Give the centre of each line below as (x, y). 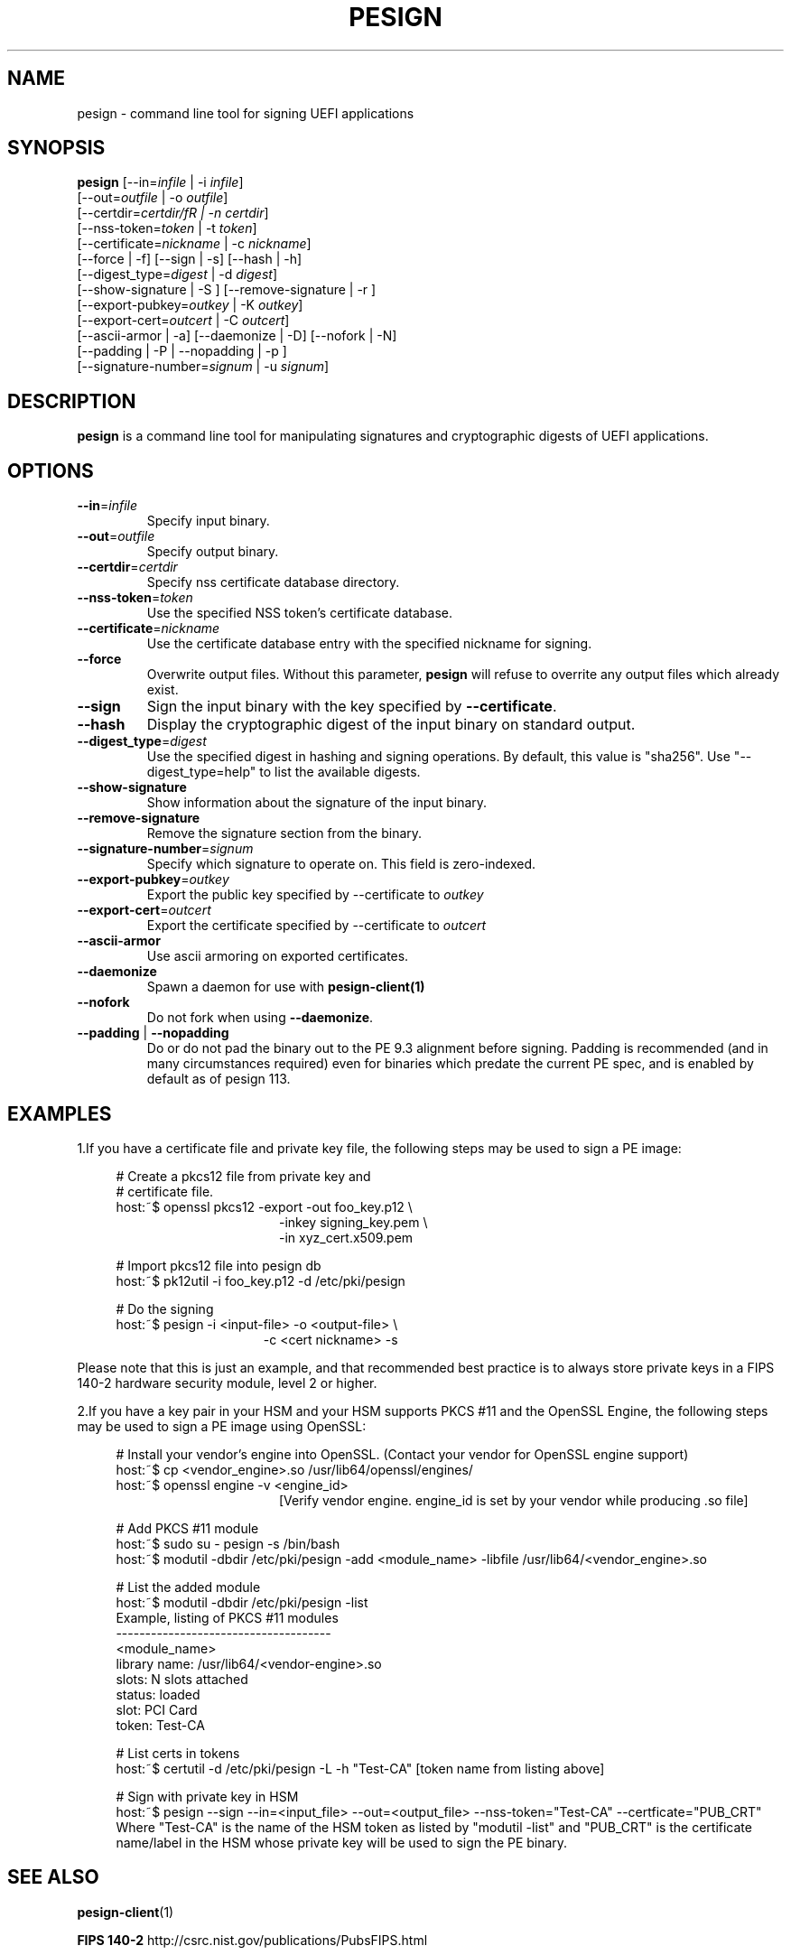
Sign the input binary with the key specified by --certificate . (352, 707)
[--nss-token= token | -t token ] (167, 228)
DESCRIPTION (72, 401)
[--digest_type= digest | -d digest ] (177, 275)
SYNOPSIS (56, 148)
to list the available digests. (340, 772)
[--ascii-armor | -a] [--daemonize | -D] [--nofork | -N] (237, 336)
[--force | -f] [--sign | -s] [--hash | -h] (190, 259)
